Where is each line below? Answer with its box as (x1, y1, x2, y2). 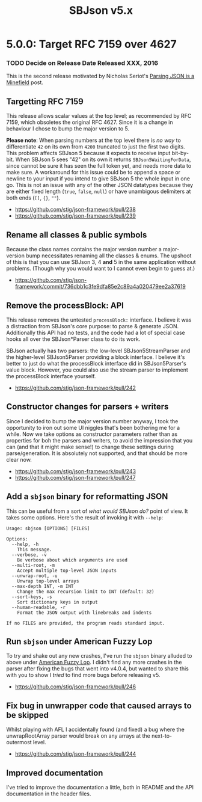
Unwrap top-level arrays (17, 578, 79, 584)
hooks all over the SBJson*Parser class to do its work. (6, 335, 141, 343)
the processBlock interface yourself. (6, 372, 96, 379)
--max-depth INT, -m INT (11, 583, 74, 589)
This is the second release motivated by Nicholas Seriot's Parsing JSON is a (6, 73, 195, 80)
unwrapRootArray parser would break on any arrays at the (6, 732, 150, 739)
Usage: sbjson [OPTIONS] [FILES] (6, 525, 90, 531)
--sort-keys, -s (11, 593, 52, 600)
